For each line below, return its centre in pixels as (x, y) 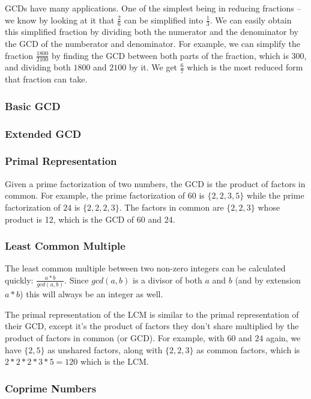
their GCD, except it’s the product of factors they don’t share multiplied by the (152, 326)
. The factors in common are (171, 207)
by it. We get (153, 67)
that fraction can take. (46, 79)
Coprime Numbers (51, 388)
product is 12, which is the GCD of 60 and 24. (90, 219)
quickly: (19, 280)
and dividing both (38, 67)
